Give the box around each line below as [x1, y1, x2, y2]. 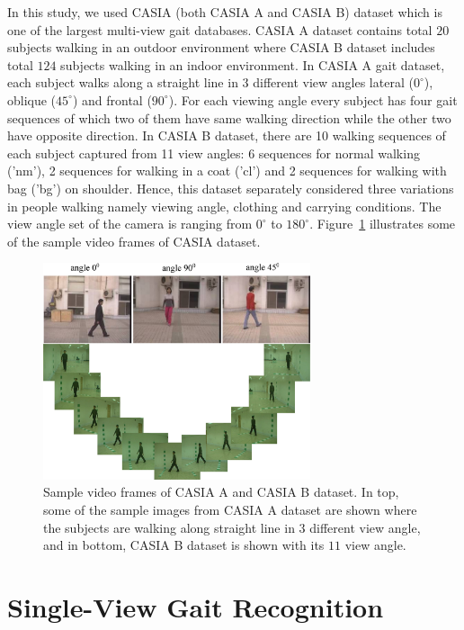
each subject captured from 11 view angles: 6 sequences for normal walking [7, 143, 420, 162]
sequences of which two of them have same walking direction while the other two [7, 108, 451, 127]
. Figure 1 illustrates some [309, 214, 456, 233]
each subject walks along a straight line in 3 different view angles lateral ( [7, 73, 414, 92]
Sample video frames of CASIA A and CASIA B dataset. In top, [43, 482, 399, 501]
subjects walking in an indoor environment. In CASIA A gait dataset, [60, 55, 445, 74]
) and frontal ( [72, 90, 152, 109]
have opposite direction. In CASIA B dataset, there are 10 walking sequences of [7, 126, 446, 145]
